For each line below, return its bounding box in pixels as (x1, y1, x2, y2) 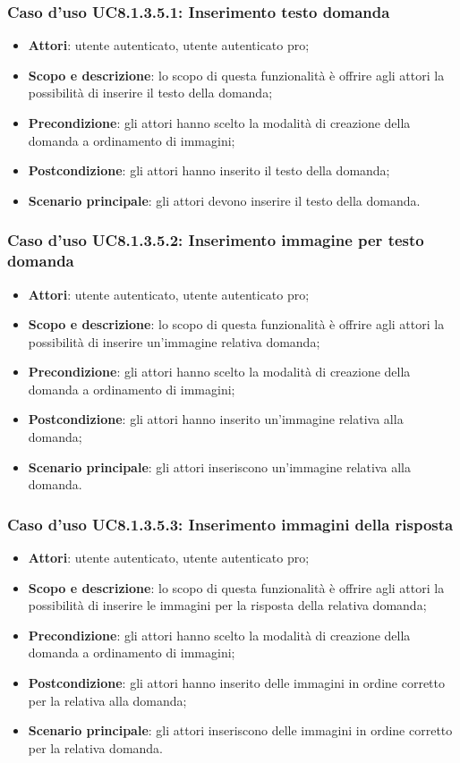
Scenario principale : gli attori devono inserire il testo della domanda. (28, 191, 421, 209)
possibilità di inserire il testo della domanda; (28, 83, 273, 102)
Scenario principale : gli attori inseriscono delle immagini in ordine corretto (28, 721, 453, 740)
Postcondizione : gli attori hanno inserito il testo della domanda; (28, 161, 390, 180)
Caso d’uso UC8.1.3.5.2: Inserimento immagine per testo (7, 229, 424, 251)
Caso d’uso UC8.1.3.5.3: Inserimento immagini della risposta (7, 513, 454, 535)
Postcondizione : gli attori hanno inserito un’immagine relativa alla (28, 410, 404, 428)
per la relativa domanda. (28, 738, 164, 757)
